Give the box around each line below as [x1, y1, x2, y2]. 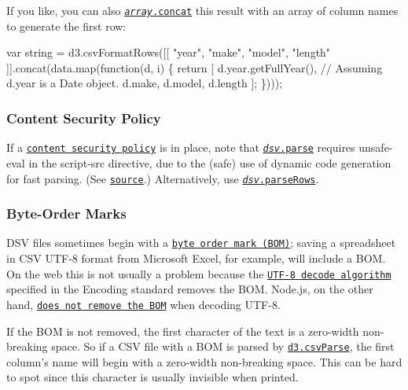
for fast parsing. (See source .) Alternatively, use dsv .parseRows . [6, 170, 319, 186]
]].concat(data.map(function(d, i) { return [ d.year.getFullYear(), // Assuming [6, 59, 383, 75]
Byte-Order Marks [6, 204, 127, 223]
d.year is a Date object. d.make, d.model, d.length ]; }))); [6, 75, 283, 91]
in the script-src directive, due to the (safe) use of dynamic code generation [28, 154, 391, 171]
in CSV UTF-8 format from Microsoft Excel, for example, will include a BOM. [6, 250, 386, 267]
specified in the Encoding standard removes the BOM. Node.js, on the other [6, 281, 373, 297]
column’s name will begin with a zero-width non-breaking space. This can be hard [6, 353, 402, 370]
